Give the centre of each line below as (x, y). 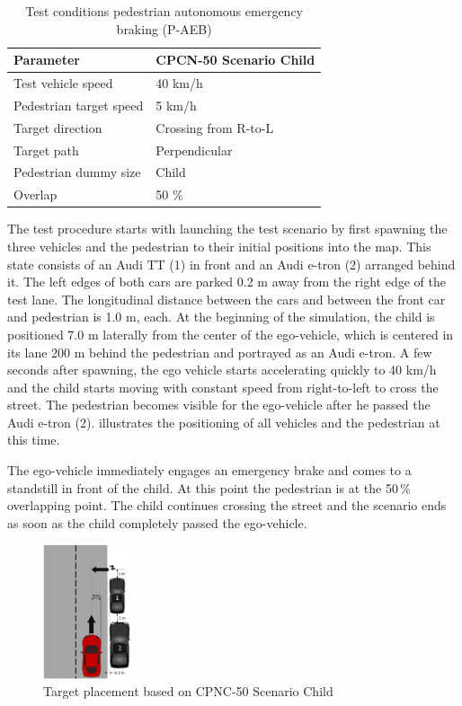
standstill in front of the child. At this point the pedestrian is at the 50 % (209, 487)
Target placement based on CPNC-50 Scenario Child (188, 691)
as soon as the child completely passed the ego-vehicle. (157, 522)
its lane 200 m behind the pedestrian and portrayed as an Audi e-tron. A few (220, 352)
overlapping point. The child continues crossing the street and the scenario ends (227, 505)
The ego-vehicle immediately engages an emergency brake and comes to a (209, 470)
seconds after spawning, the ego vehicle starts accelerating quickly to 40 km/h (222, 370)
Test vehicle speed (63, 83)
